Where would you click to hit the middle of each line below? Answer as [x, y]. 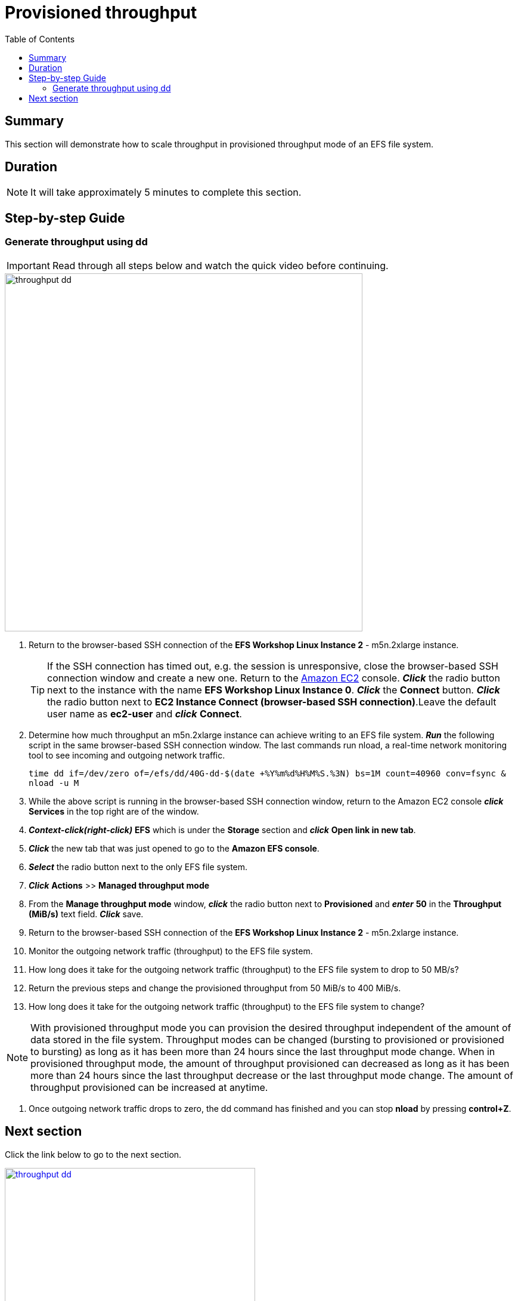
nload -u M [54, 783]
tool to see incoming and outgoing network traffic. [127, 755]
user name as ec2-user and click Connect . [145, 713]
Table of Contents [40, 39]
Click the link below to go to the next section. [93, 1154]
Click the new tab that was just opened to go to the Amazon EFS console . [174, 848]
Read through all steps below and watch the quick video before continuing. [220, 265]
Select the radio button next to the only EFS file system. [138, 867]
